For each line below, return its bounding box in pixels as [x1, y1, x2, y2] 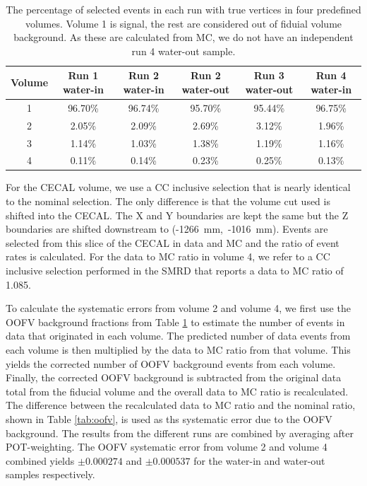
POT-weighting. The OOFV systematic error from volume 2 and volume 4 [6, 439, 327, 454]
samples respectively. [6, 467, 95, 482]
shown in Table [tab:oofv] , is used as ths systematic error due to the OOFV [6, 411, 332, 426]
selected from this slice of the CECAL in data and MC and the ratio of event [6, 235, 339, 250]
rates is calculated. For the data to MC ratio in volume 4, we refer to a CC [6, 249, 330, 264]
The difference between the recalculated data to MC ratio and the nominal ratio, [6, 398, 356, 412]
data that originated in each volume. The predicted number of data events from [6, 328, 351, 343]
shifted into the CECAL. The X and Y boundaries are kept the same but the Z [6, 207, 349, 222]
